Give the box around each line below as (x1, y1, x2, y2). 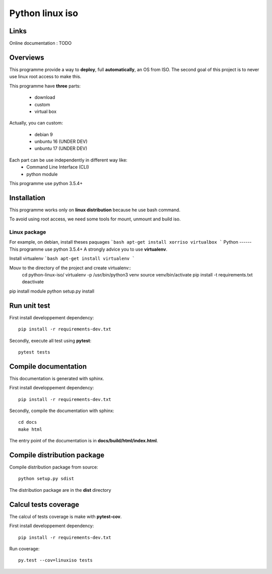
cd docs (18, 419, 37, 425)
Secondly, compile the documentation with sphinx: (9, 408, 114, 414)
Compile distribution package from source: (9, 464, 98, 470)
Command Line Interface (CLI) (26, 164, 89, 170)
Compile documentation (9, 362, 87, 371)
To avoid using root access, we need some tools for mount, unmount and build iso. (9, 216, 181, 222)
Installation (9, 193, 45, 202)
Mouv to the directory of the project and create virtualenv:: (9, 265, 131, 271)
